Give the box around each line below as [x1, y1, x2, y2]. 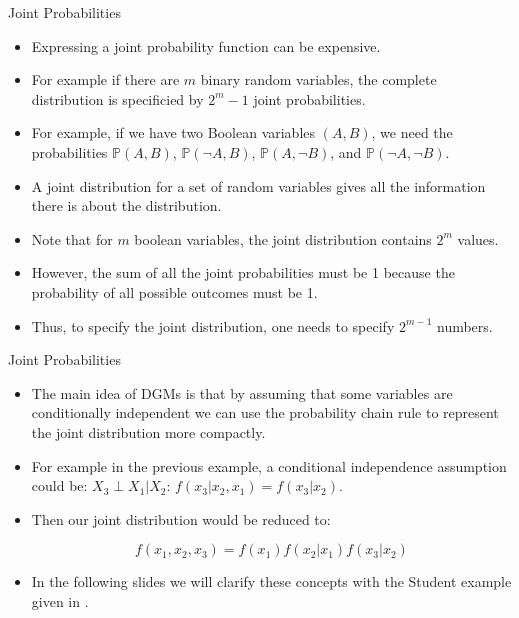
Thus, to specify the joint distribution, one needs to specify [31, 315, 395, 336]
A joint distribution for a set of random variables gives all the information [31, 175, 486, 196]
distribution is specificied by [31, 88, 204, 109]
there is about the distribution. [31, 195, 222, 216]
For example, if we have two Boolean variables [31, 122, 316, 143]
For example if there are [31, 69, 180, 90]
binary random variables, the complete [200, 69, 437, 90]
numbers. [436, 315, 493, 336]
